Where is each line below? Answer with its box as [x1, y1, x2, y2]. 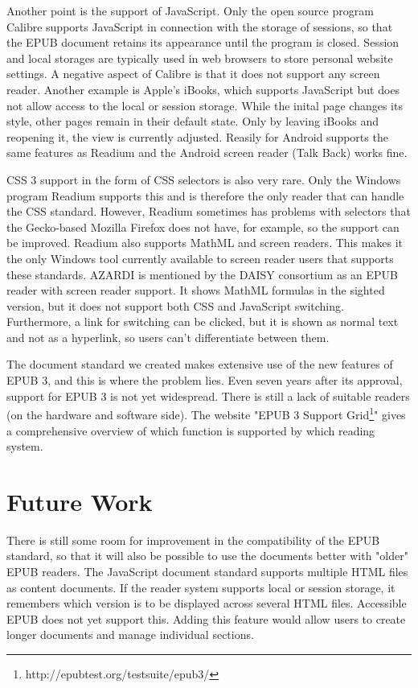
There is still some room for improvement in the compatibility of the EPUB [6, 531, 380, 548]
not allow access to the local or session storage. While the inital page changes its [6, 97, 403, 113]
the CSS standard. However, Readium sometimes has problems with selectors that [6, 203, 411, 220]
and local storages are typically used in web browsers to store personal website [6, 49, 393, 66]
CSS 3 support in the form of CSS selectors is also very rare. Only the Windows [6, 171, 401, 187]
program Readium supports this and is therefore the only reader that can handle [6, 187, 404, 204]
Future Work [6, 484, 153, 517]
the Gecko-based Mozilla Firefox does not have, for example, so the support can [6, 218, 400, 235]
